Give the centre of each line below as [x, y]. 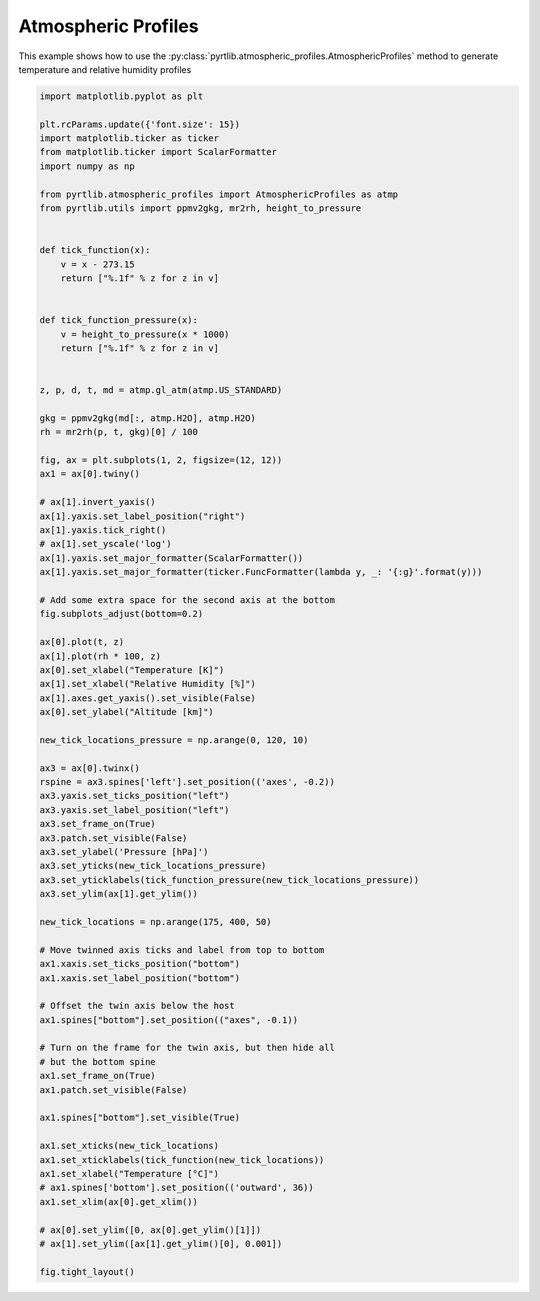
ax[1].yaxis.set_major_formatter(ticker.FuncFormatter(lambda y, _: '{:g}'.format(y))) [261, 572]
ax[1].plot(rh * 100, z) [100, 656]
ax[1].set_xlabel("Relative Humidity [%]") [148, 684]
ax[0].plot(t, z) [82, 642]
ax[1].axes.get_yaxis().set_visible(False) [148, 698]
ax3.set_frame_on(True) [98, 824]
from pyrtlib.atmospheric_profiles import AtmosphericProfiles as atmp [219, 194]
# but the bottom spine [98, 1061]
